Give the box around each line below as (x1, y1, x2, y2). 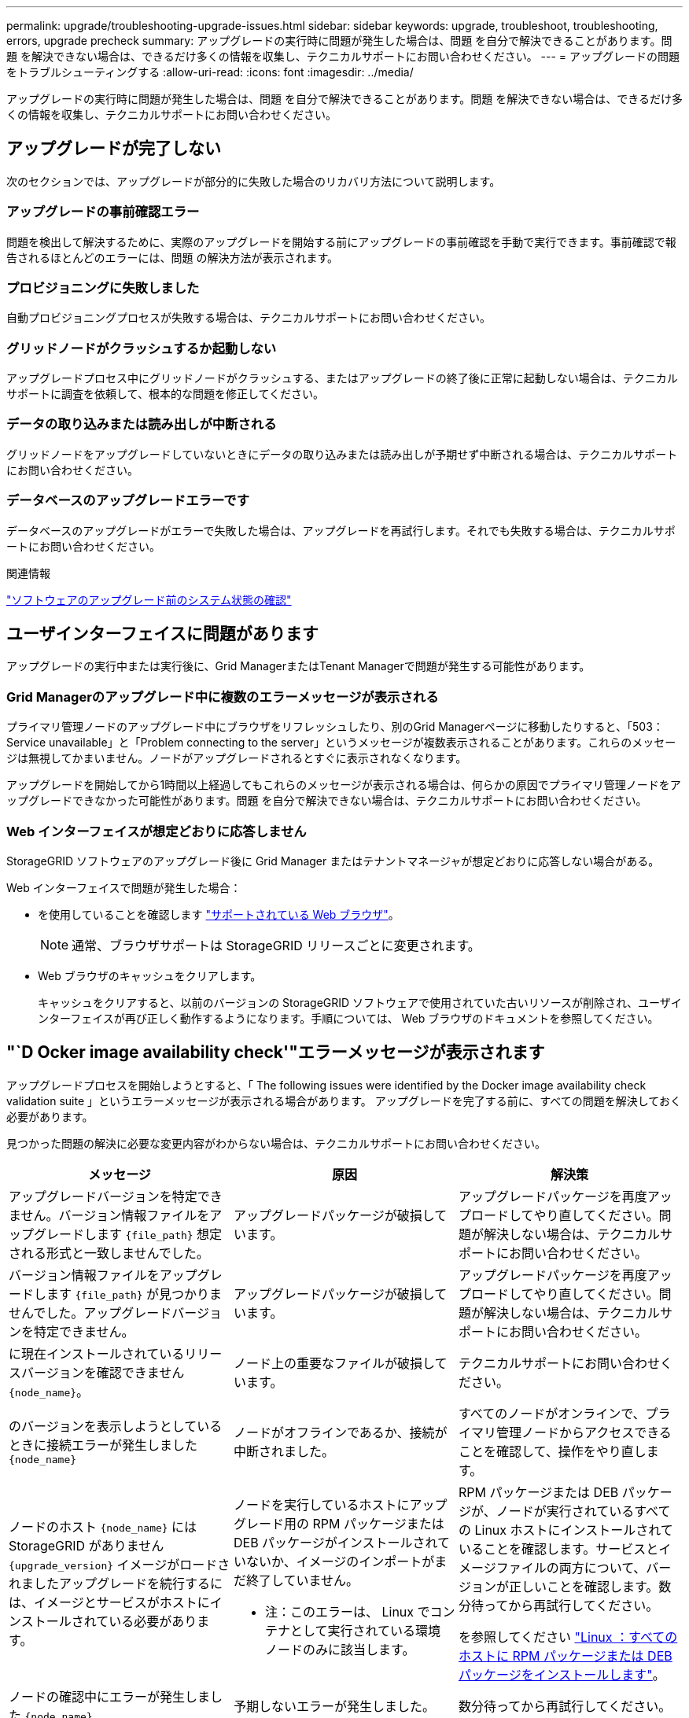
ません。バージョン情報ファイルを (9, 1207, 210, 1223)
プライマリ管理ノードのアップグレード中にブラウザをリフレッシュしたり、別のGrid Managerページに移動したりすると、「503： (6, 720, 664, 734)
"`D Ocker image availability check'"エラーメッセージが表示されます (6, 1042, 545, 1063)
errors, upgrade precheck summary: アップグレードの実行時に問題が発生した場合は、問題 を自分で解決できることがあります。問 (6, 34, 672, 47)
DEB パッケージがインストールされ (233, 1534, 437, 1550)
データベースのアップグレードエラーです (6, 492, 250, 509)
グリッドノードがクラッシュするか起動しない (6, 340, 277, 356)
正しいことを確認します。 (508, 1578, 659, 1594)
